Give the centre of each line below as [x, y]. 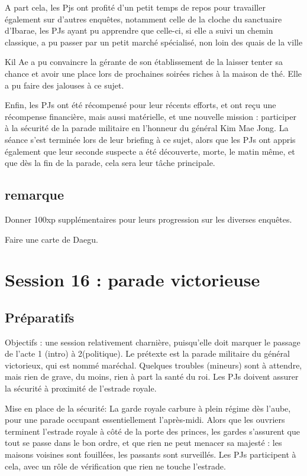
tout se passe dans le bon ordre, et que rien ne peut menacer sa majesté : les [143, 443]
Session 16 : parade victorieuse [133, 280]
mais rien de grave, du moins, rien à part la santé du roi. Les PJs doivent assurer [152, 376]
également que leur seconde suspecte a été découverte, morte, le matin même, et [150, 151]
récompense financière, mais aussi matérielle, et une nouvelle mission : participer [151, 116]
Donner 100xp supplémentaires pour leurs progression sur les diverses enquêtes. [148, 219]
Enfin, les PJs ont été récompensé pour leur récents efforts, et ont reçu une [140, 105]
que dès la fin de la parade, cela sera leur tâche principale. [110, 163]
